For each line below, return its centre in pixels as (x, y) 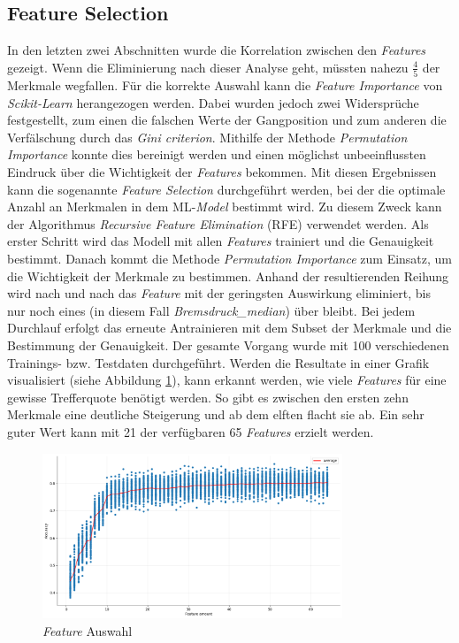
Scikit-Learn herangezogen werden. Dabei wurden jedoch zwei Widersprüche (213, 102)
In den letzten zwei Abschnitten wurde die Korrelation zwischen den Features (217, 50)
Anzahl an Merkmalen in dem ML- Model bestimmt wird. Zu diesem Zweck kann (225, 207)
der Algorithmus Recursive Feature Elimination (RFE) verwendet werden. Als (218, 223)
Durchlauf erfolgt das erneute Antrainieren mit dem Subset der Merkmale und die (229, 328)
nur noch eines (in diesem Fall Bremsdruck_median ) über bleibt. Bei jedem (211, 310)
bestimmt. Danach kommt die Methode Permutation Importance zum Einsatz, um (230, 259)
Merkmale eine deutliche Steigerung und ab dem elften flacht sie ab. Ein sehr (216, 414)
